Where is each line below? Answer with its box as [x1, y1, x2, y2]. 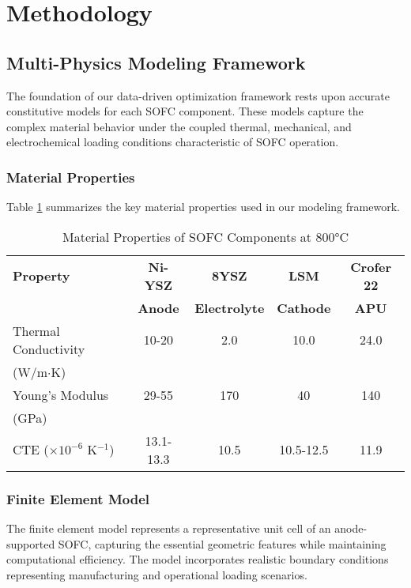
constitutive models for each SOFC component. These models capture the [6, 103, 364, 119]
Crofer [350, 257, 392, 276]
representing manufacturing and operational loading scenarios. [6, 566, 307, 582]
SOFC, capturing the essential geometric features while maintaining [58, 535, 386, 552]
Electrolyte [194, 298, 265, 317]
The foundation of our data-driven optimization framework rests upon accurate [6, 87, 390, 104]
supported [6, 535, 55, 552]
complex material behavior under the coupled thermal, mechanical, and [6, 118, 352, 134]
